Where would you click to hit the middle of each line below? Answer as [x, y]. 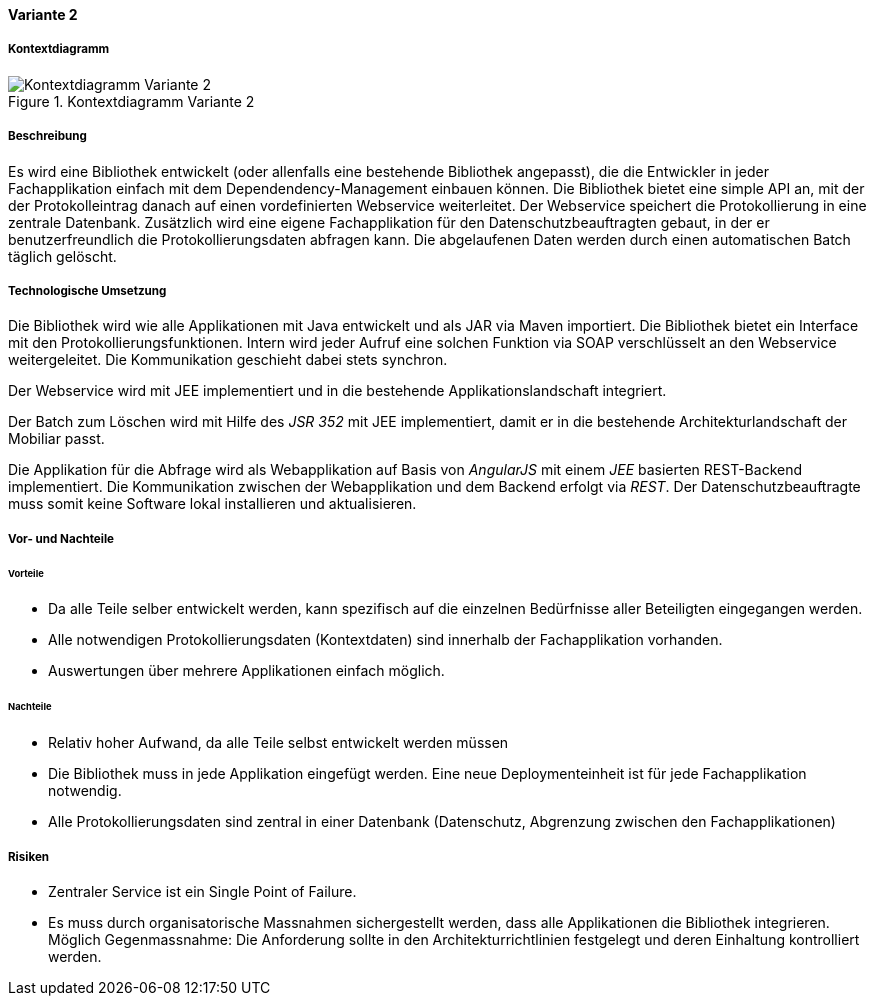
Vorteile [26, 573]
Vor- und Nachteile [61, 538]
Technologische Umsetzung [87, 290]
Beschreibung [47, 136]
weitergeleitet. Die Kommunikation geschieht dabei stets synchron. [228, 360]
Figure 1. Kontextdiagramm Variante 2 [131, 101]
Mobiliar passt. [56, 439]
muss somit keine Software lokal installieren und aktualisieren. [212, 504]
